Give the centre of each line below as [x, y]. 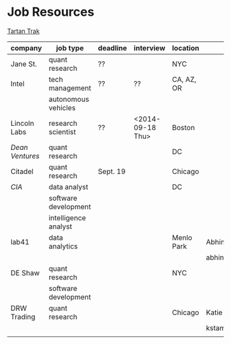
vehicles [62, 107]
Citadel [22, 171]
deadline [112, 47]
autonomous [69, 99]
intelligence [67, 217]
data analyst [68, 186]
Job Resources [51, 12]
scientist [62, 131]
